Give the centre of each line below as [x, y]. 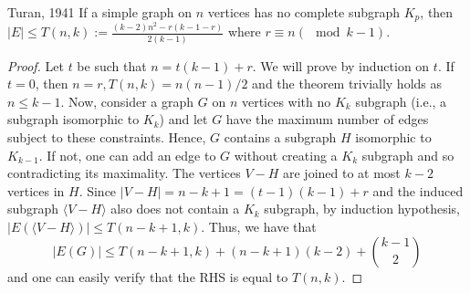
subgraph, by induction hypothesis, [362, 209]
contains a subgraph [280, 137]
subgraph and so [408, 155]
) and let [183, 119]
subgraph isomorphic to [73, 119]
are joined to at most [341, 173]
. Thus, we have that [259, 227]
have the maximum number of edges [327, 119]
